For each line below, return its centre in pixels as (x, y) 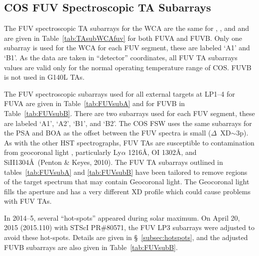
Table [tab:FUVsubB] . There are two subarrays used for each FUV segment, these (129, 113)
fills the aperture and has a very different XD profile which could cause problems (128, 191)
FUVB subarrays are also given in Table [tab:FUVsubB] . (91, 247)
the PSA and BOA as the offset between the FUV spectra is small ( (108, 133)
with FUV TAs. (28, 201)
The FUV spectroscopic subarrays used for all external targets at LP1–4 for (120, 93)
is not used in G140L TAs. (44, 77)
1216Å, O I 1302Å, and (162, 152)
